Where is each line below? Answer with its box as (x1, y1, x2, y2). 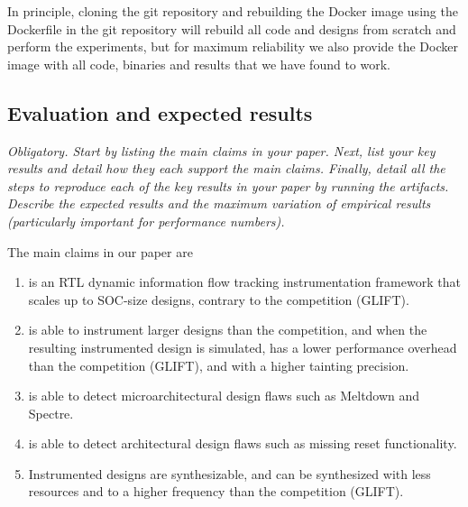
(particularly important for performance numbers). (7, 211, 285, 230)
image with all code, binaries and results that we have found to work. (7, 54, 391, 73)
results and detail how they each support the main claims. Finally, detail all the (7, 159, 445, 178)
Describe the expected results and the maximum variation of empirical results (7, 194, 431, 213)
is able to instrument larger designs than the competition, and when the (28, 320, 427, 339)
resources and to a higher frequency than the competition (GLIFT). (28, 482, 404, 501)
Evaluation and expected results (7, 98, 313, 126)
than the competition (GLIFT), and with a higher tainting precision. (28, 355, 409, 374)
